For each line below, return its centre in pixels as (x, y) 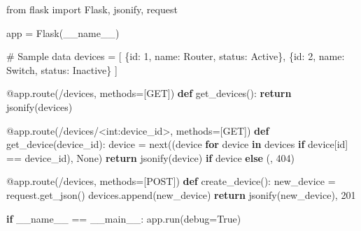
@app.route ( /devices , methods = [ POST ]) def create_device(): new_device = (171, 181)
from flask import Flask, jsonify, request (92, 9)
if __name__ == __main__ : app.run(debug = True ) (124, 218)
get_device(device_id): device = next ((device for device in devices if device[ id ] (177, 144)
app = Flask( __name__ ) (63, 32)
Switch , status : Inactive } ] (62, 69)
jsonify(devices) (40, 106)
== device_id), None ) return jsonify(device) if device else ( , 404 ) (151, 157)
